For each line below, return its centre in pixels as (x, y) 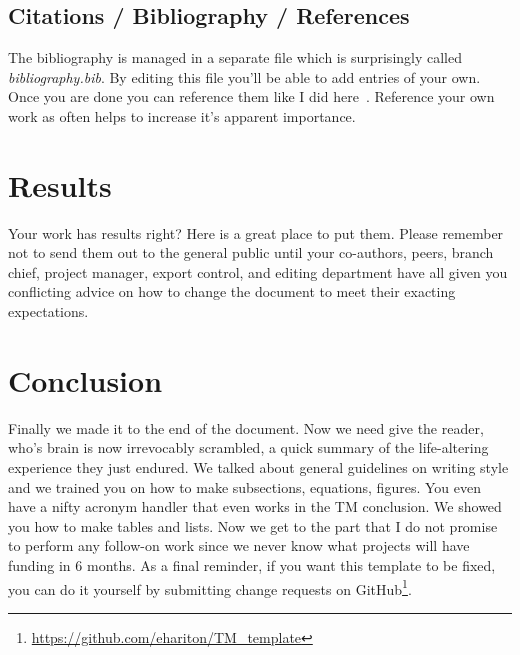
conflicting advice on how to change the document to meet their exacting (232, 291)
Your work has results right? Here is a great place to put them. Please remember (256, 232)
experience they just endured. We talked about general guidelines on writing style (258, 466)
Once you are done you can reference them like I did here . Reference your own (251, 96)
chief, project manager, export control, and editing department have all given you (258, 271)
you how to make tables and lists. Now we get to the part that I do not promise (253, 525)
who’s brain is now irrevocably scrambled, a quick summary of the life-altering (248, 447)
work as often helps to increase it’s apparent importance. (182, 115)
